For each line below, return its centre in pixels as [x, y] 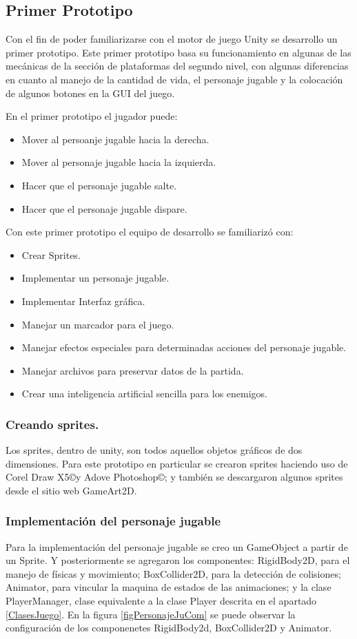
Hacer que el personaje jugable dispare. [104, 208]
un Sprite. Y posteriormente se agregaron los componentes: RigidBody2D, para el [178, 560]
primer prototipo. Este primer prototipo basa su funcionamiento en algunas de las [178, 52]
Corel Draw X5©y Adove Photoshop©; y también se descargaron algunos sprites [174, 477]
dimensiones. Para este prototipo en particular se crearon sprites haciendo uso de [177, 463]
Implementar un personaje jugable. [95, 278]
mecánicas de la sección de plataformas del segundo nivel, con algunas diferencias [177, 66]
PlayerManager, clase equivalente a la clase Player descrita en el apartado [161, 601]
